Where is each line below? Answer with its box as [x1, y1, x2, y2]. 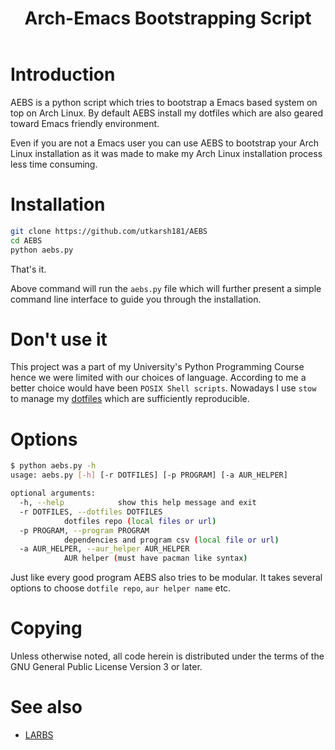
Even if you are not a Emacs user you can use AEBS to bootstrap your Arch [10, 137, 319, 149]
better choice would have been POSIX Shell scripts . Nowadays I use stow [10, 382, 317, 394]
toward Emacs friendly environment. [10, 117, 160, 129]
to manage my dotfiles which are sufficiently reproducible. [10, 393, 250, 405]
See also [10, 696, 83, 719]
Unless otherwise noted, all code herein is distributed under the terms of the [10, 650, 325, 662]
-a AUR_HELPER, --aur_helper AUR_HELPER [19, 544, 190, 554]
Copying [10, 617, 83, 640]
